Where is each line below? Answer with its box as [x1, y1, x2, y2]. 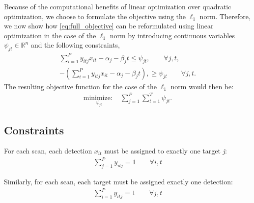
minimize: [83, 94, 113, 101]
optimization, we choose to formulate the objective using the [4, 11, 186, 21]
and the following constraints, [30, 40, 120, 50]
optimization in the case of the [4, 30, 96, 40]
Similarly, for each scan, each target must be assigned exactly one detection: [4, 176, 233, 186]
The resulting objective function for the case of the [4, 81, 157, 91]
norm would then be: [170, 81, 234, 91]
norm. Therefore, [199, 11, 251, 21]
